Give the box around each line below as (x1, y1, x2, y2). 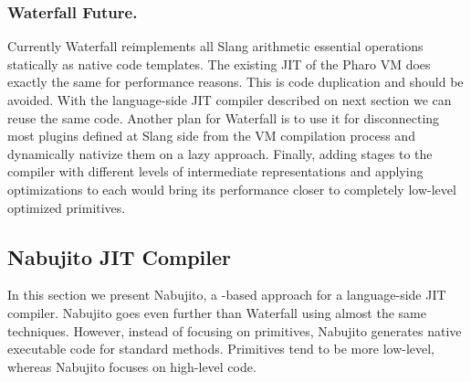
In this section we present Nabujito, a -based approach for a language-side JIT (7, 285, 446, 304)
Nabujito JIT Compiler (7, 242, 232, 271)
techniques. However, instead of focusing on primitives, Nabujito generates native (7, 321, 462, 340)
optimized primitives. (7, 197, 126, 217)
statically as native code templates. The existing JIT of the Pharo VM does (7, 54, 431, 73)
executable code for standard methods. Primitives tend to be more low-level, (7, 339, 435, 358)
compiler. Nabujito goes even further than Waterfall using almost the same (7, 302, 426, 322)
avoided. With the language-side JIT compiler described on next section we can (7, 90, 452, 109)
